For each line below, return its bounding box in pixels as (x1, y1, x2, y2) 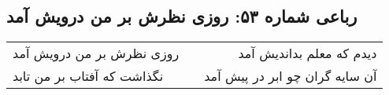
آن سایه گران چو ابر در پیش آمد (204, 67, 377, 86)
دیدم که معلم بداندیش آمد (238, 44, 377, 63)
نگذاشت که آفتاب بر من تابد (13, 67, 164, 86)
